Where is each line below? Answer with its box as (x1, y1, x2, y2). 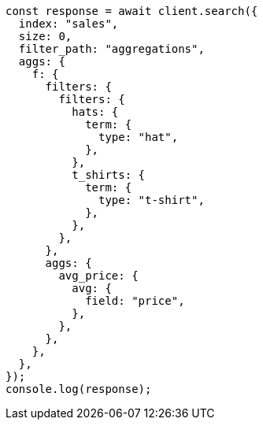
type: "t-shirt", (98, 194, 205, 206)
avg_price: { (58, 269, 139, 282)
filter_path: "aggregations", (18, 43, 205, 55)
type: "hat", (98, 131, 179, 143)
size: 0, (18, 30, 72, 43)
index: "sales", (18, 17, 119, 30)
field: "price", (85, 294, 185, 307)
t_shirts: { (72, 169, 146, 181)
